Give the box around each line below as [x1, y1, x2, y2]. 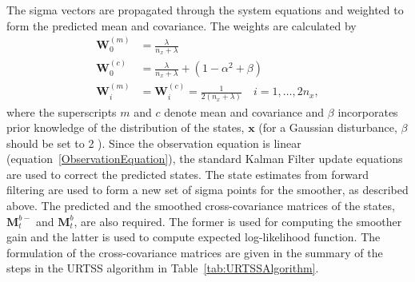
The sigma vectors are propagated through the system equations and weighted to [6, 2, 404, 18]
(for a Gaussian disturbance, [258, 119, 397, 136]
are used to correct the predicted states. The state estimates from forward [6, 165, 369, 182]
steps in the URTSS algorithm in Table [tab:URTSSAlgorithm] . [6, 260, 319, 276]
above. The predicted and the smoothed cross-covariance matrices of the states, [6, 197, 395, 214]
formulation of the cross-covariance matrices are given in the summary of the [6, 244, 383, 260]
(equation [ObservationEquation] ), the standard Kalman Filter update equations [6, 150, 403, 167]
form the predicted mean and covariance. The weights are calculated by [6, 17, 357, 34]
